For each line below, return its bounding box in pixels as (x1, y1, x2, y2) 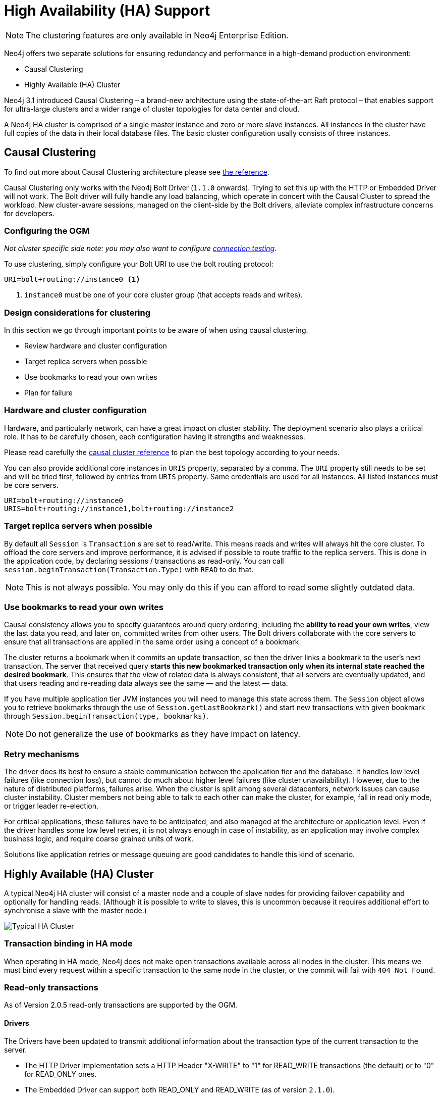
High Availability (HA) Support (4, 2, 210, 19)
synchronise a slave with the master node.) (4, 906, 147, 915)
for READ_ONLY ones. (24, 1069, 97, 1078)
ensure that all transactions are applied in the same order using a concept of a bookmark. (4, 637, 301, 646)
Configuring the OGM (4, 225, 90, 236)
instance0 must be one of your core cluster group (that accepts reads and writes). (24, 290, 303, 300)
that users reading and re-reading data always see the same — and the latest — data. (4, 679, 288, 688)
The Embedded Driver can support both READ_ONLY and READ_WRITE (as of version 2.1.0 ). (24, 1085, 335, 1094)
